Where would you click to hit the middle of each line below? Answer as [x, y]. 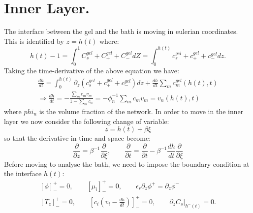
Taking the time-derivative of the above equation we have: [92, 70]
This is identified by [34, 41]
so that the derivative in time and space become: [78, 138]
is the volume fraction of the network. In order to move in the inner [141, 111]
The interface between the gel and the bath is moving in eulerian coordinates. [121, 31]
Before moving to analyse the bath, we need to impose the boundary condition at [127, 164]
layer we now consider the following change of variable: [87, 121]
